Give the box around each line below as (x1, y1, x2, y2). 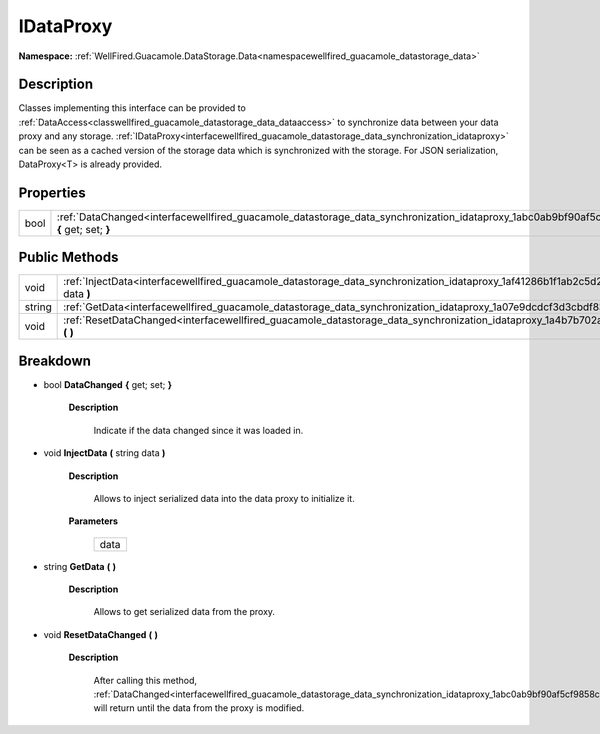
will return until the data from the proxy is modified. (93, 702, 305, 714)
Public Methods (18, 249, 119, 266)
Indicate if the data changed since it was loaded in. (93, 424, 304, 436)
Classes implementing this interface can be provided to (18, 102, 247, 114)
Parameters (68, 515, 119, 527)
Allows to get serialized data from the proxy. (93, 606, 275, 618)
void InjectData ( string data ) (43, 447, 166, 459)
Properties (18, 184, 86, 201)
